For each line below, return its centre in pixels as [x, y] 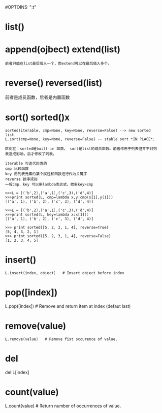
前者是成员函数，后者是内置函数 [37, 97]
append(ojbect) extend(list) [63, 49]
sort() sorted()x [37, 117]
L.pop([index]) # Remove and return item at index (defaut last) [68, 306]
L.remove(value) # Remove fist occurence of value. [62, 339]
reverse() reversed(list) [54, 83]
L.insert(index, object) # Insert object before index [65, 273]
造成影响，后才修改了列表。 [32, 154]
